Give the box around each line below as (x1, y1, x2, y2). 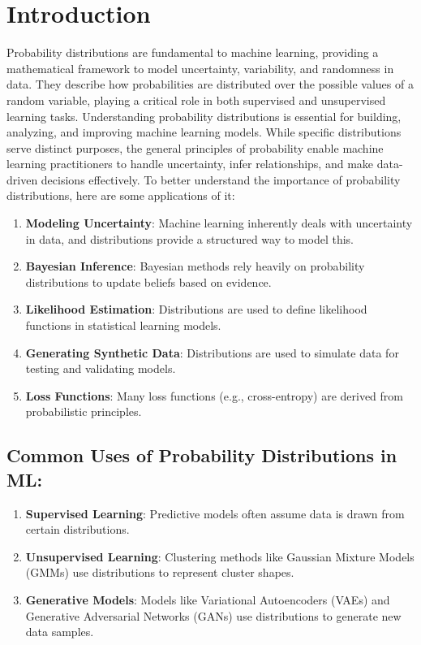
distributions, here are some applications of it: (6, 187, 235, 204)
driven (6, 171, 38, 188)
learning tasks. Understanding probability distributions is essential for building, (6, 107, 402, 124)
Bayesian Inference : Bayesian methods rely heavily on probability (25, 258, 365, 275)
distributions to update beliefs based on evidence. (25, 273, 272, 290)
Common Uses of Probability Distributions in (6, 443, 397, 468)
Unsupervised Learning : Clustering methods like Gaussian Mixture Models (25, 548, 415, 565)
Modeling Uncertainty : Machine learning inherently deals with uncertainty (25, 214, 413, 232)
